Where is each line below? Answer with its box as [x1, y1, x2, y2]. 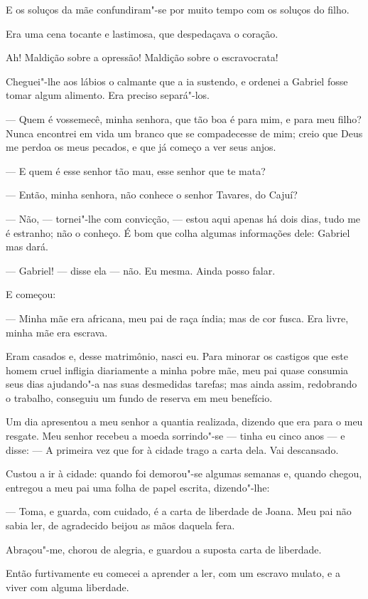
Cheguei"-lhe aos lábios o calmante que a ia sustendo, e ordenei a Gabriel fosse [6, 73, 348, 88]
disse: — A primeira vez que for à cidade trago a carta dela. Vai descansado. [6, 442, 339, 457]
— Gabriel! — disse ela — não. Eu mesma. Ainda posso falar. [6, 263, 276, 277]
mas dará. [6, 239, 49, 254]
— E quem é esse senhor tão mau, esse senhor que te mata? [6, 163, 266, 178]
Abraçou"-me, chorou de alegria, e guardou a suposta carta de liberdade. [6, 541, 322, 556]
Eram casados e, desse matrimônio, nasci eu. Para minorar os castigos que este [6, 349, 348, 364]
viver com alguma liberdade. [6, 579, 129, 594]
